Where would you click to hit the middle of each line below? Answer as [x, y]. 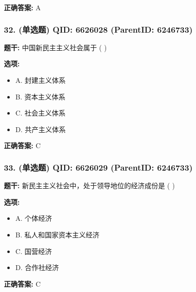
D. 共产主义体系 [41, 129]
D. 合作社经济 [37, 267]
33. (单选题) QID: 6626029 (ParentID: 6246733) [98, 167]
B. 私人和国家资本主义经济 [57, 234]
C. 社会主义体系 [40, 113]
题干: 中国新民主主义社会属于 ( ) [55, 47]
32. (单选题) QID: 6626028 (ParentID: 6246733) [98, 29]
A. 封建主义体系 [40, 80]
